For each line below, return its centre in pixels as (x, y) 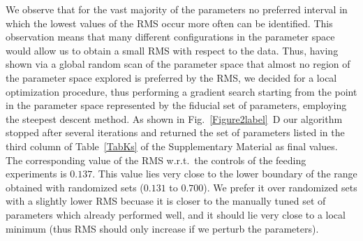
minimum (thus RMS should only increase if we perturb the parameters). (162, 228)
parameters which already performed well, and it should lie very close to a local (176, 214)
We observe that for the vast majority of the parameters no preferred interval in (177, 9)
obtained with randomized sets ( (75, 187)
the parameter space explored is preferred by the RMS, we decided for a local (171, 77)
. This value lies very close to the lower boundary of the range (225, 174)
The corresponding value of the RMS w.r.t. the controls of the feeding (156, 160)
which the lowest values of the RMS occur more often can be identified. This (169, 23)
